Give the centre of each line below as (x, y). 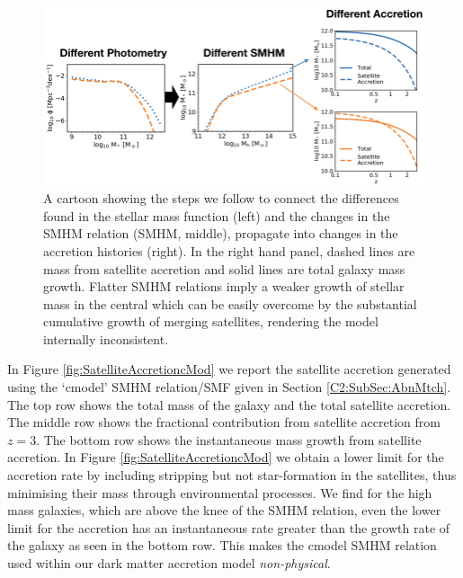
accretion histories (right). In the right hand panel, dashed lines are (229, 250)
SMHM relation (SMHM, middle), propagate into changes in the (221, 233)
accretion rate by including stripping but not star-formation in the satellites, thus (232, 475)
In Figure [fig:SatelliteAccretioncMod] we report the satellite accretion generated (229, 369)
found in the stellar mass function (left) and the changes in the (217, 215)
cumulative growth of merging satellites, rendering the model (211, 321)
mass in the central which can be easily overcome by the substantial (230, 303)
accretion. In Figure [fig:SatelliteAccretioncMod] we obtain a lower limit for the (226, 457)
